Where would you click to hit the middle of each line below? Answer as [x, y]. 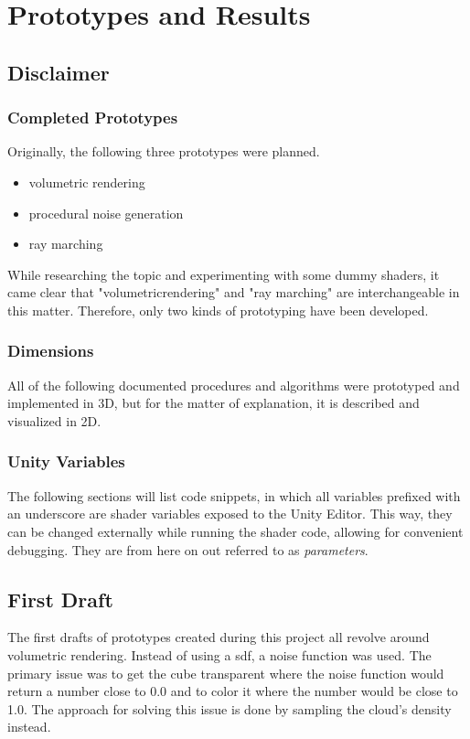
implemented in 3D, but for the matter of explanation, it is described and [214, 403]
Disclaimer [59, 72]
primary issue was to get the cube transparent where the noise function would [226, 673]
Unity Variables [66, 461]
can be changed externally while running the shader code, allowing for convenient [235, 531]
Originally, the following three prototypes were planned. [164, 151]
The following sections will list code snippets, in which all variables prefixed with [234, 495]
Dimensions [51, 351]
